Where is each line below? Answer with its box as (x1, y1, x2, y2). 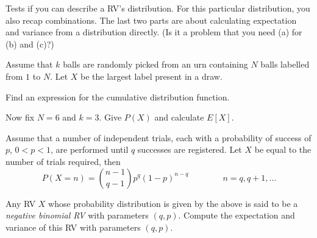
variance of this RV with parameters (5, 220, 141, 233)
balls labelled (260, 58, 310, 71)
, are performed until (50, 143, 129, 156)
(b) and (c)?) (5, 37, 54, 50)
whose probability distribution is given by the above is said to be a (48, 197, 298, 209)
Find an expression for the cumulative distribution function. (5, 90, 230, 103)
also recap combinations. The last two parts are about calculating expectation (5, 13, 297, 26)
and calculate (154, 111, 204, 124)
